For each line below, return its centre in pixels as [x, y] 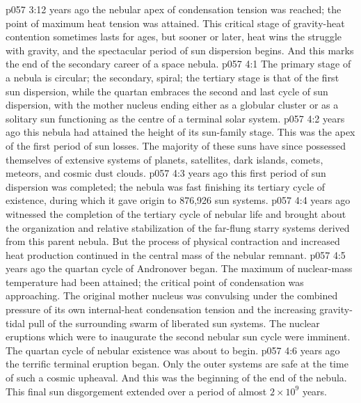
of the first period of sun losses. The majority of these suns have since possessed [176, 145]
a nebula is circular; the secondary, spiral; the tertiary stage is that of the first [173, 77]
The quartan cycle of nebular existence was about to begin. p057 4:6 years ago [173, 350]
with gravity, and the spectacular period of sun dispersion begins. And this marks [180, 50]
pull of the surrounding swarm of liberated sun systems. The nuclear [174, 323]
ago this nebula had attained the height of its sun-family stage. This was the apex [180, 132]
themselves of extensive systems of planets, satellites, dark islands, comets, [165, 159]
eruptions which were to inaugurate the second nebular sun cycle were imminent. [178, 337]
